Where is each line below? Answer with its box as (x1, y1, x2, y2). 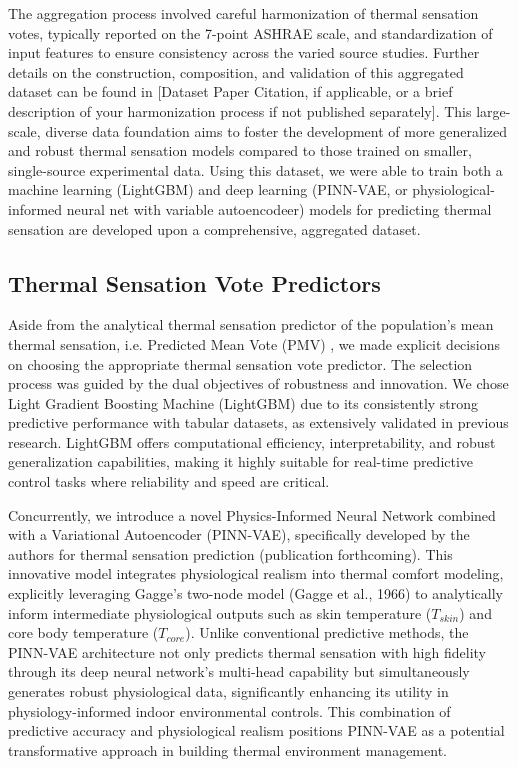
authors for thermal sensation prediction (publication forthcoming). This (8, 543, 453, 564)
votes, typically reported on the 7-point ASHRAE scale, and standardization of (8, 22, 493, 43)
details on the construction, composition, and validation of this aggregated (8, 61, 464, 82)
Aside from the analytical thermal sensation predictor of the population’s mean (8, 314, 494, 335)
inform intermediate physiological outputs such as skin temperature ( (8, 602, 432, 623)
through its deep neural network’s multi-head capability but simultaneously (8, 661, 470, 682)
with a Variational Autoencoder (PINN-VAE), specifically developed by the (8, 524, 470, 545)
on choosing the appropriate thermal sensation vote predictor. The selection (8, 353, 473, 374)
